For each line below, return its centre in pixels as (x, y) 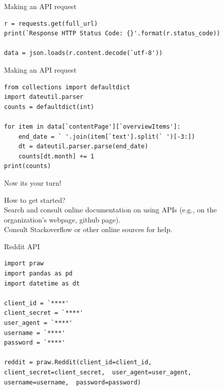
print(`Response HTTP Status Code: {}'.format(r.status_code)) (112, 34)
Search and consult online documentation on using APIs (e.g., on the (110, 210)
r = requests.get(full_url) (51, 23)
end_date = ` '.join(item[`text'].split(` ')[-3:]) (107, 136)
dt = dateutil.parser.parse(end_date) (83, 147)
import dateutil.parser (44, 97)
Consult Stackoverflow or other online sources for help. (88, 229)
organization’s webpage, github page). (62, 219)
